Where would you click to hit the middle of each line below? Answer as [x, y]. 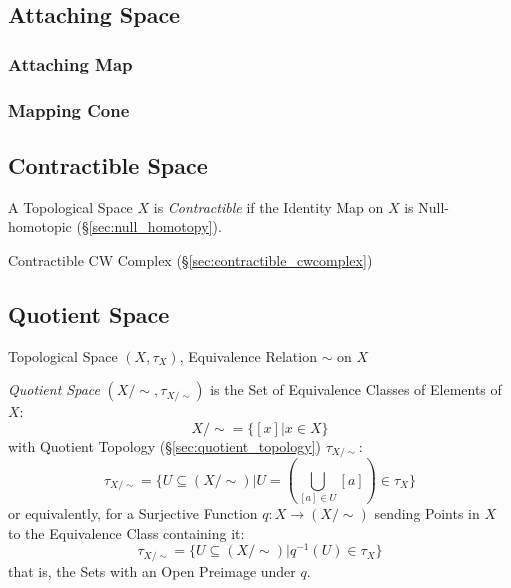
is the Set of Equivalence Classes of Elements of [356, 389]
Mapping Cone [69, 109]
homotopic [40, 226]
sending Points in [427, 513]
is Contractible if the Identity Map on [268, 206]
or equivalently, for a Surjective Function [133, 513]
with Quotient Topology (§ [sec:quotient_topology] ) [164, 445]
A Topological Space [70, 206]
